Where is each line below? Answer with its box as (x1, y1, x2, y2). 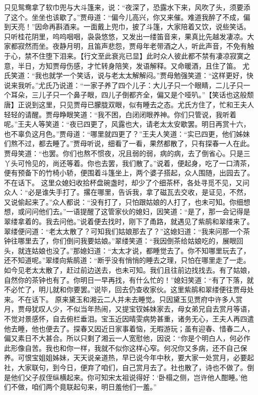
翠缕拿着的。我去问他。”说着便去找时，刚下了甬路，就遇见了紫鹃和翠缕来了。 (4, 216, 254, 227)
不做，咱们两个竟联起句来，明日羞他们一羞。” (10, 382, 157, 392)
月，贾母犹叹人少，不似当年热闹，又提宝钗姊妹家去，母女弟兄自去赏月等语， (4, 304, 254, 314)
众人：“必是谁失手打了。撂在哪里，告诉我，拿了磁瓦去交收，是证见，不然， (4, 187, 251, 197)
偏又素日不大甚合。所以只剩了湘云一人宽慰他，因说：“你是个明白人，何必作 (4, 333, 251, 343)
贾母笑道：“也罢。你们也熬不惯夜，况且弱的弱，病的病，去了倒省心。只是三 (4, 148, 251, 158)
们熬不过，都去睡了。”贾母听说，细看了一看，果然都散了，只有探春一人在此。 (4, 138, 254, 149)
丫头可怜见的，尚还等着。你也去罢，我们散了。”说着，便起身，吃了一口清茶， (4, 158, 254, 168)
